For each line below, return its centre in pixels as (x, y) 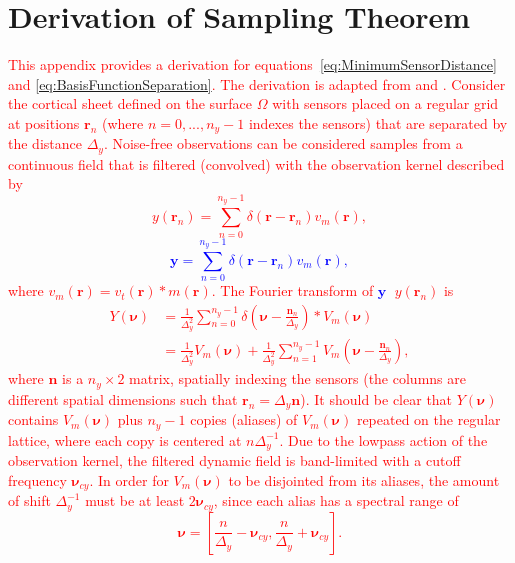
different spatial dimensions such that (123, 398)
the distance (45, 143)
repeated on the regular (428, 419)
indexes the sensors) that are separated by (378, 122)
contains (33, 419)
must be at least (135, 500)
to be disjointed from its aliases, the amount (364, 479)
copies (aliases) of (244, 419)
